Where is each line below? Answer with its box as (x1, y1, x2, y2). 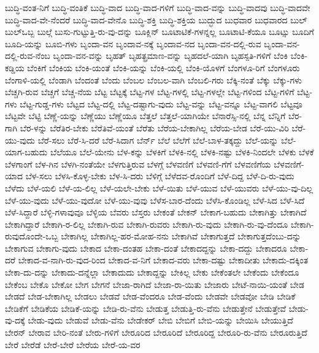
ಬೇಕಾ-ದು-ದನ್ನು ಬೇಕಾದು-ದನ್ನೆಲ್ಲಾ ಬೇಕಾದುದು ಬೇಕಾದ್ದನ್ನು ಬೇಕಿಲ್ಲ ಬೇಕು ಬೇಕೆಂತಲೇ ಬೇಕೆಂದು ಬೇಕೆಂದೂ (5, 266, 299, 279)
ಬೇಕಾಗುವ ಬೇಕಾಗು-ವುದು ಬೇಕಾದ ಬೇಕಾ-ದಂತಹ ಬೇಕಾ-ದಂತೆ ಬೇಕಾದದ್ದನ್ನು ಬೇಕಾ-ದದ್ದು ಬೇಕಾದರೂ (5, 241, 287, 254)
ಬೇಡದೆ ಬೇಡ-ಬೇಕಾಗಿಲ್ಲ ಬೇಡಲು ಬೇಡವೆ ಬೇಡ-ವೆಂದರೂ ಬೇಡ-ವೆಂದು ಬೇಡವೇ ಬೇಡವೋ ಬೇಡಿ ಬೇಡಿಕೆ (5, 290, 296, 303)
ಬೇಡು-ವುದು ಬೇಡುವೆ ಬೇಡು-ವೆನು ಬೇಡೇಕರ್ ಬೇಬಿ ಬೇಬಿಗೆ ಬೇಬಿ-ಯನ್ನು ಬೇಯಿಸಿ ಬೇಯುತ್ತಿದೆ (28, 314, 293, 327)
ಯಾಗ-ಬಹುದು (5, 145, 48, 158)
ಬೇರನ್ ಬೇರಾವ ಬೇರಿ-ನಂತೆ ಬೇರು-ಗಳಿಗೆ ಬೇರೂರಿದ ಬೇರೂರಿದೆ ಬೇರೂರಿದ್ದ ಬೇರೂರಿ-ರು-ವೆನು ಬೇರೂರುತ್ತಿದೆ (5, 326, 307, 339)
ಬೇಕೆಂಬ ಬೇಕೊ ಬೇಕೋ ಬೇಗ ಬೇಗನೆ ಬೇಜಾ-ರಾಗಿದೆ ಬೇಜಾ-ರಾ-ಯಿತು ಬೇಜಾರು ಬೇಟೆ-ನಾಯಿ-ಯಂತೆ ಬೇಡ (5, 277, 304, 290)
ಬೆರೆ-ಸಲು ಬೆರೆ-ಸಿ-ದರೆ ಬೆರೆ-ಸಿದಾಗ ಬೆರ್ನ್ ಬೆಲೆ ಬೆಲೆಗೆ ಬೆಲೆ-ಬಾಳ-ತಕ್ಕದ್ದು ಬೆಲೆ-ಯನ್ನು (37, 133, 279, 146)
